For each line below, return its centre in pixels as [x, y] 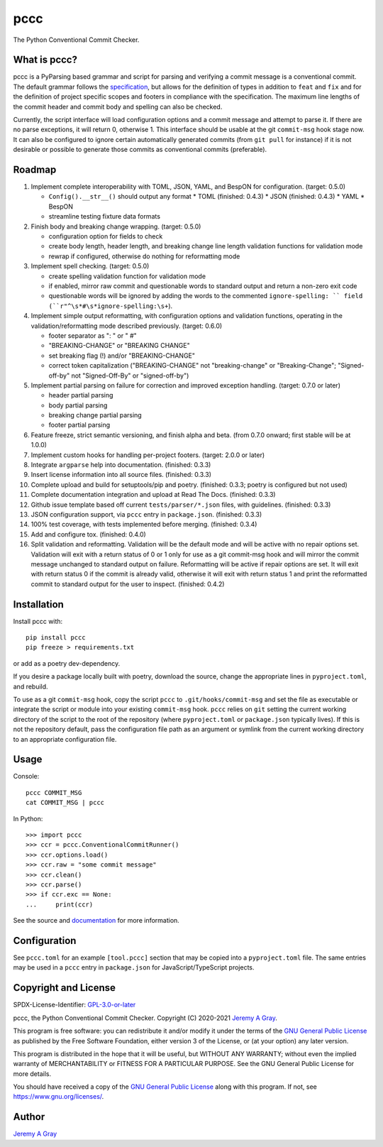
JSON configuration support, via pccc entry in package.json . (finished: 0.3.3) [146, 514]
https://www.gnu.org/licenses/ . [59, 1097]
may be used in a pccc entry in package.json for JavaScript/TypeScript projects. [134, 967]
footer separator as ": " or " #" [93, 335]
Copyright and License [65, 988]
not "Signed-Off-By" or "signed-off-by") [130, 375]
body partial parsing [78, 405]
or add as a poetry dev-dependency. [67, 663]
